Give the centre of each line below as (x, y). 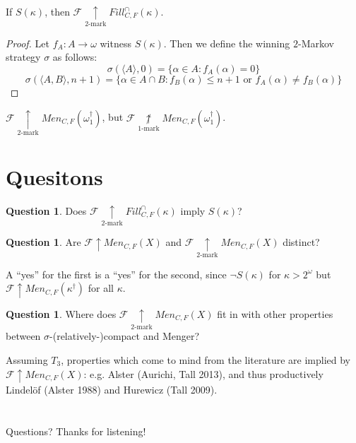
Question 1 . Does (46, 210)
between (23, 336)
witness (115, 43)
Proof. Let (28, 43)
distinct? (301, 242)
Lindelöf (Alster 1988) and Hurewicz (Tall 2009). (112, 389)
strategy (23, 57)
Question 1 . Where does (61, 313)
